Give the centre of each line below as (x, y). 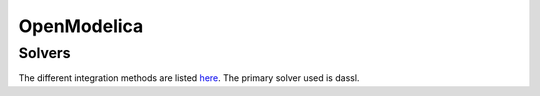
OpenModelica (81, 26)
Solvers (44, 53)
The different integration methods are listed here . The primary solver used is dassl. (189, 78)
